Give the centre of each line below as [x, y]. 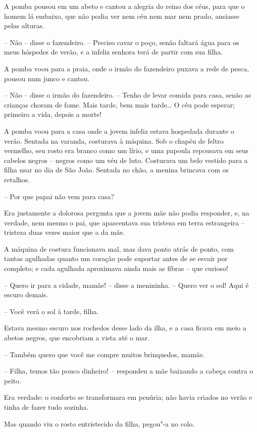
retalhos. [17, 179]
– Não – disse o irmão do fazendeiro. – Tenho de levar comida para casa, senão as [128, 95]
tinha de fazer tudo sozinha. [46, 407]
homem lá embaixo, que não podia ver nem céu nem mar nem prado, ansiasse [122, 16]
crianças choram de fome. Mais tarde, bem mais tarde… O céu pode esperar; [120, 104]
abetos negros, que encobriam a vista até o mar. [77, 338]
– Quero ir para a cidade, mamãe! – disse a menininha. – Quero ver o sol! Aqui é [126, 285]
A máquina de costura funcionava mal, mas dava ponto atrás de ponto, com [119, 248]
